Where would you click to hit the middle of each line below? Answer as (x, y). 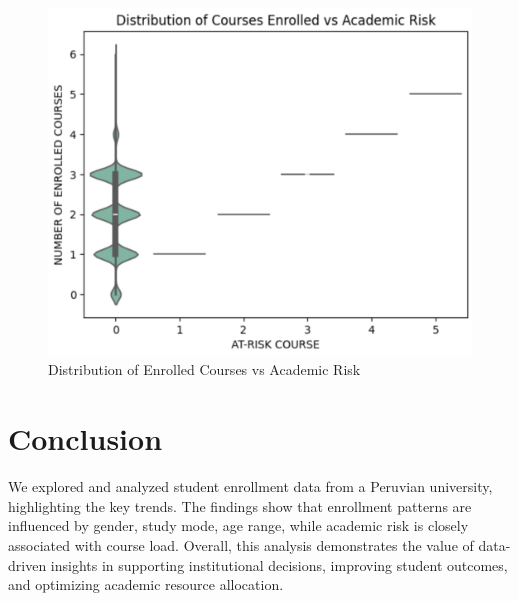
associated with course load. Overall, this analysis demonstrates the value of (241, 544)
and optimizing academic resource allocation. (146, 584)
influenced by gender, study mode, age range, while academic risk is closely (238, 525)
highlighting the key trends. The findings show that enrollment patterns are (240, 505)
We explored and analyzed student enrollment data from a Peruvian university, (250, 486)
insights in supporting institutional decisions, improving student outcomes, (279, 564)
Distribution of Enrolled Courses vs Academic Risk (204, 369)
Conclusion (85, 438)
